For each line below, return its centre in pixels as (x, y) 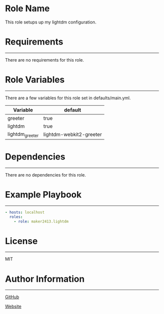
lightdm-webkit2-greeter (72, 135)
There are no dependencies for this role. (46, 175)
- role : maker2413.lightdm (41, 221)
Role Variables (35, 80)
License (21, 241)
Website (13, 307)
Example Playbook (43, 195)
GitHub (12, 297)
